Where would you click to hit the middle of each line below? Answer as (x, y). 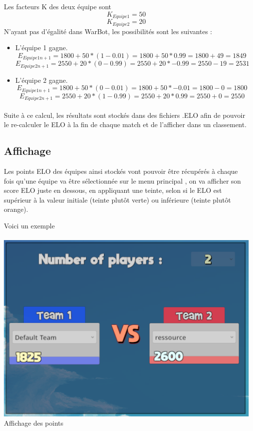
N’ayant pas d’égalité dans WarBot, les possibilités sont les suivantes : (108, 31)
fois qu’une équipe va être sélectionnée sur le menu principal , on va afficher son (123, 180)
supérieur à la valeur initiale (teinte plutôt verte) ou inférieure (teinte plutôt (118, 199)
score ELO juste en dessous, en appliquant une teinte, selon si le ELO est (113, 190)
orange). (16, 209)
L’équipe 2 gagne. (42, 80)
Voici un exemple (29, 226)
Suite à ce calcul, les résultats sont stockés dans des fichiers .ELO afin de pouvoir (125, 115)
